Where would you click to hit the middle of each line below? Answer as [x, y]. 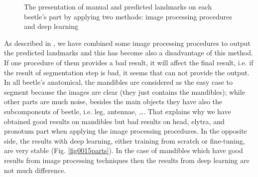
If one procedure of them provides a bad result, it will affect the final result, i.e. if [129, 62]
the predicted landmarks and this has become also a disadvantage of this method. [129, 53]
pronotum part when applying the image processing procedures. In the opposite [126, 131]
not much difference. [35, 170]
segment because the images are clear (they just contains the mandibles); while [125, 91]
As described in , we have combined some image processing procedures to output [127, 43]
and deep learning [51, 26]
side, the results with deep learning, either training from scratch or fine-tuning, [125, 140]
